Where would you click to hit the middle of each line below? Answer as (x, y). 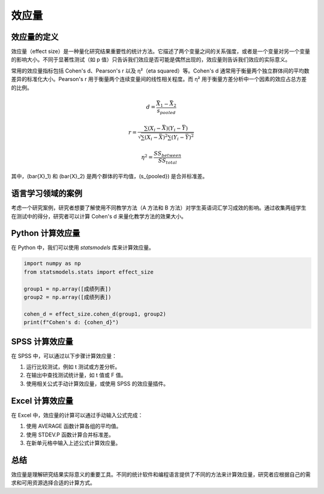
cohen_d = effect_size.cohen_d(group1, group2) (95, 314)
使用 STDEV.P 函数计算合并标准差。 (70, 435)
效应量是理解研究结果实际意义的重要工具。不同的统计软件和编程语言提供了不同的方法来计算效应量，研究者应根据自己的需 (161, 474)
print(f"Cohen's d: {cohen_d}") (71, 322)
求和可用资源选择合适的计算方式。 (53, 483)
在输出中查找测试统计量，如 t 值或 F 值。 (76, 375)
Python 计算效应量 (46, 233)
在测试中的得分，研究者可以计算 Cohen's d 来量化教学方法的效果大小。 (99, 216)
